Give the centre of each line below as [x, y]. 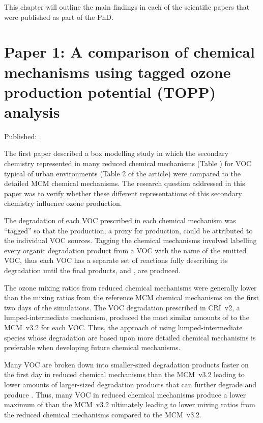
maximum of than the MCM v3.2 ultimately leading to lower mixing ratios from [130, 404]
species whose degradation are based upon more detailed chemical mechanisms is [130, 337]
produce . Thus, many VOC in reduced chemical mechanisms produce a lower [125, 394]
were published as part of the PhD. [59, 17]
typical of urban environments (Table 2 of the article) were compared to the [122, 173]
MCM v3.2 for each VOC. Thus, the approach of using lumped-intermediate [123, 327]
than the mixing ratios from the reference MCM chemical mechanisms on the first [131, 297]
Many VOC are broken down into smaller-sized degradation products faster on [126, 364]
